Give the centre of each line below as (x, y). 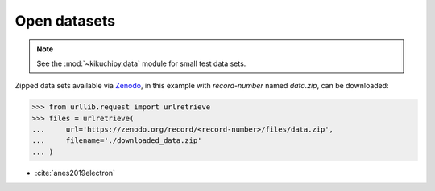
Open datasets (65, 21)
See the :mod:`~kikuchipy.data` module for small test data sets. (141, 63)
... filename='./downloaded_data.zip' (117, 141)
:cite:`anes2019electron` (75, 173)
